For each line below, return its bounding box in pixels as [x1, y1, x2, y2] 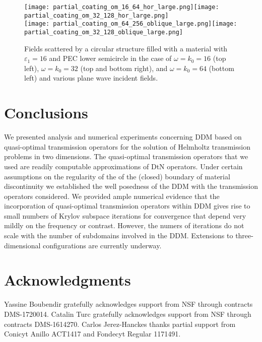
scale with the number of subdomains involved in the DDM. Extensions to [4, 230, 233, 241]
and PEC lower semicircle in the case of [49, 53, 172, 63]
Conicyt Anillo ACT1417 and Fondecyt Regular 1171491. [4, 328, 181, 339]
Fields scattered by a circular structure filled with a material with [24, 43, 228, 53]
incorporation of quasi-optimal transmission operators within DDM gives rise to [4, 200, 250, 211]
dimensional [4, 240, 41, 250]
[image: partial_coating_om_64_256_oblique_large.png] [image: [24, 20, 237, 28]
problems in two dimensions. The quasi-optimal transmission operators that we [4, 151, 248, 162]
